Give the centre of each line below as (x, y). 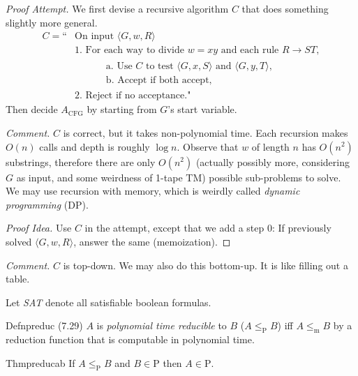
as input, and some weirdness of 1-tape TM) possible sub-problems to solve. (179, 177)
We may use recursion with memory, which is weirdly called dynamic (153, 191)
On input (95, 37)
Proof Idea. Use (39, 228)
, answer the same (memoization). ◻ (152, 241)
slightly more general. (52, 22)
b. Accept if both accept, (159, 81)
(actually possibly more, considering (273, 161)
